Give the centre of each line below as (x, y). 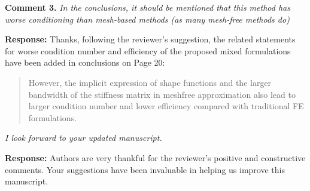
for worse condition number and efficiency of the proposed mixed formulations (148, 50)
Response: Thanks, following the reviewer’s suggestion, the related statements (150, 39)
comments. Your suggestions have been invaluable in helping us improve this (145, 169)
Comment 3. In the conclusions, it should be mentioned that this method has (148, 7)
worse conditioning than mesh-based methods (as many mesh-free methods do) (147, 19)
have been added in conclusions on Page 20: (85, 62)
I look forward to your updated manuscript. (83, 138)
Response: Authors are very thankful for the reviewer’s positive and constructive (155, 157)
